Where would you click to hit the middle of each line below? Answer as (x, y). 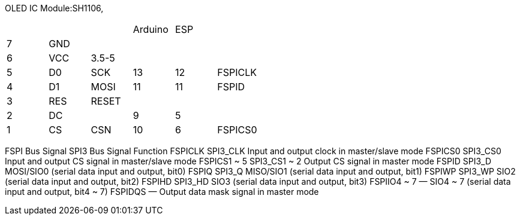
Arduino (151, 29)
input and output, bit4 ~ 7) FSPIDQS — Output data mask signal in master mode (162, 192)
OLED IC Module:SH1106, (54, 8)
